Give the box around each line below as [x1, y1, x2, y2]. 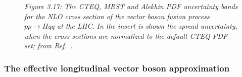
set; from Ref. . [24, 40, 73, 51]
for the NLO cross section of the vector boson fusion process [24, 11, 210, 21]
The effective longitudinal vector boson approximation [4, 61, 230, 74]
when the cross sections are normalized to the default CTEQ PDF [24, 30, 228, 41]
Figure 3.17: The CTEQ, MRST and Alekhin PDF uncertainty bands [24, 1, 238, 11]
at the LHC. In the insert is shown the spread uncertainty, [57, 21, 237, 31]
